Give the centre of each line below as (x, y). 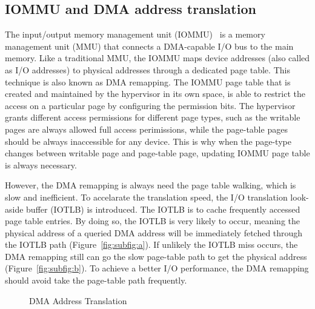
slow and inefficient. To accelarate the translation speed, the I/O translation (146, 197)
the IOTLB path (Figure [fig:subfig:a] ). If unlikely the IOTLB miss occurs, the (151, 244)
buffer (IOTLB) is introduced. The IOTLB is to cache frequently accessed (163, 209)
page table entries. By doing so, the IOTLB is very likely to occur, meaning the (153, 221)
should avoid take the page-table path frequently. (96, 280)
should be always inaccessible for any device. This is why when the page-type (148, 141)
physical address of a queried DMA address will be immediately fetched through (154, 232)
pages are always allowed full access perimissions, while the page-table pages (146, 129)
